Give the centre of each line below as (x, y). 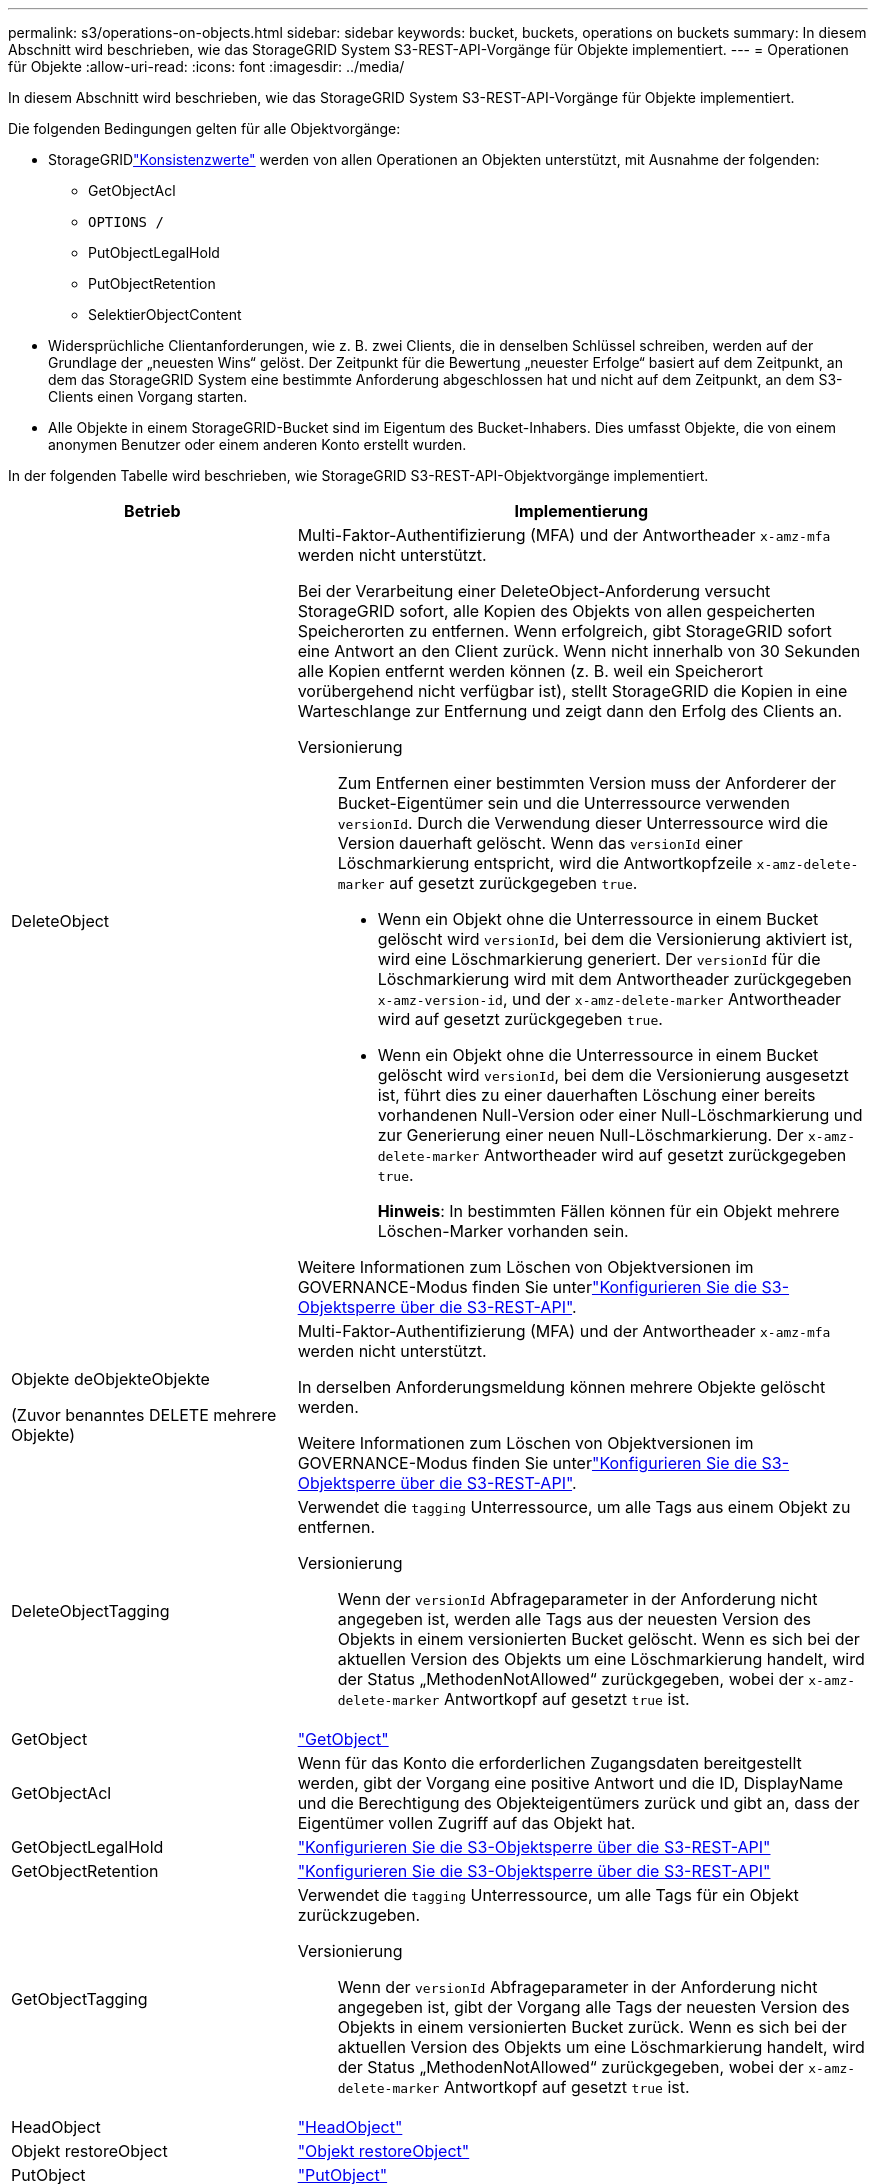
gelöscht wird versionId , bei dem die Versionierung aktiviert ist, (615, 939)
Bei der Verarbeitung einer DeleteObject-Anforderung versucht (534, 591)
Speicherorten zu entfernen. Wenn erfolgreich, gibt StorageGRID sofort (564, 631)
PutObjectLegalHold (154, 252)
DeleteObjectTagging (90, 1611)
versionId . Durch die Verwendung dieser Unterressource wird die (583, 823)
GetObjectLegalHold (87, 1847)
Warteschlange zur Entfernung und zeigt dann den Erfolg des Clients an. (570, 711)
